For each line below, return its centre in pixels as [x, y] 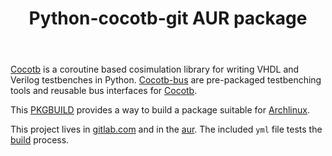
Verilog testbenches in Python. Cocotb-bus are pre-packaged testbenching [166, 80]
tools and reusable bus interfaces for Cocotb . [104, 91]
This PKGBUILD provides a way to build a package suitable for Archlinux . [160, 110]
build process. [40, 140]
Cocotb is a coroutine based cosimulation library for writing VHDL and [155, 69]
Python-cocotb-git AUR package [168, 18]
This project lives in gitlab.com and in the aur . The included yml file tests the [166, 129]
